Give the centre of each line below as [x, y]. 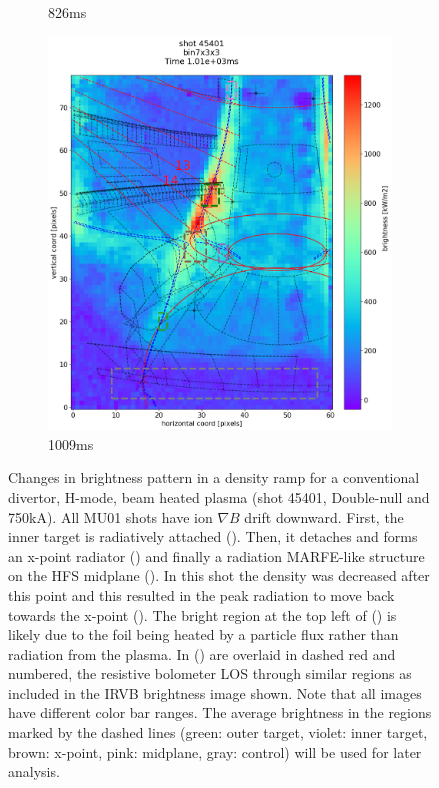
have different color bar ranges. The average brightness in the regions [220, 712]
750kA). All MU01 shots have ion [110, 516]
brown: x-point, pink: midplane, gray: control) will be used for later [215, 751]
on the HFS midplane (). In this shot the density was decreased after [219, 575]
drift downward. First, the [324, 516]
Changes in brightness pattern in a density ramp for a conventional [214, 477]
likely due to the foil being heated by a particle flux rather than [203, 634]
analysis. [34, 771]
